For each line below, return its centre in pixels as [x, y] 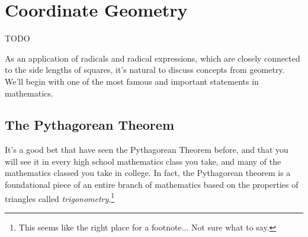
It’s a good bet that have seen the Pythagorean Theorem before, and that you [147, 150]
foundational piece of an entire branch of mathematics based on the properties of [152, 185]
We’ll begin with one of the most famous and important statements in [132, 81]
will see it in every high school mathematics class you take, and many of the [143, 161]
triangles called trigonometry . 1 [60, 197]
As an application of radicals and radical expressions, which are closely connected [153, 58]
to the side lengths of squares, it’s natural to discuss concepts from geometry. [145, 70]
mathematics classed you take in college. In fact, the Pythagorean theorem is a [148, 173]
